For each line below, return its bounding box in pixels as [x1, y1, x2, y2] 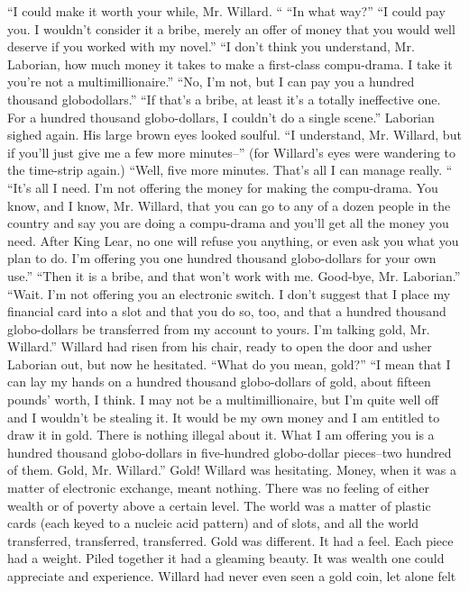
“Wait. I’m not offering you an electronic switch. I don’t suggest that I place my [7, 284, 451, 303]
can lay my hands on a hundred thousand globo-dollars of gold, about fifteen [7, 372, 431, 391]
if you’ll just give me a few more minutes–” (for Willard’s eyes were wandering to [7, 142, 456, 161]
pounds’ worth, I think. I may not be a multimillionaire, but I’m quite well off [7, 390, 439, 409]
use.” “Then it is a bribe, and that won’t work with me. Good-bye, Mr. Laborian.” [7, 266, 461, 285]
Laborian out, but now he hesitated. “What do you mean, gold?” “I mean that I [7, 354, 451, 373]
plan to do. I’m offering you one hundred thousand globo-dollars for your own [7, 249, 437, 268]
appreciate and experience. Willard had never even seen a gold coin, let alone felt [7, 567, 456, 585]
